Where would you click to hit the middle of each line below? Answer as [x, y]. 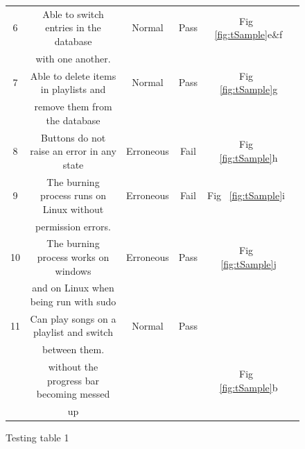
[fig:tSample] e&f [249, 34]
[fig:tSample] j [249, 263]
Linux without [73, 209]
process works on [73, 257]
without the [73, 367]
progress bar [73, 380]
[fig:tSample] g [249, 89]
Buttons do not [73, 137]
